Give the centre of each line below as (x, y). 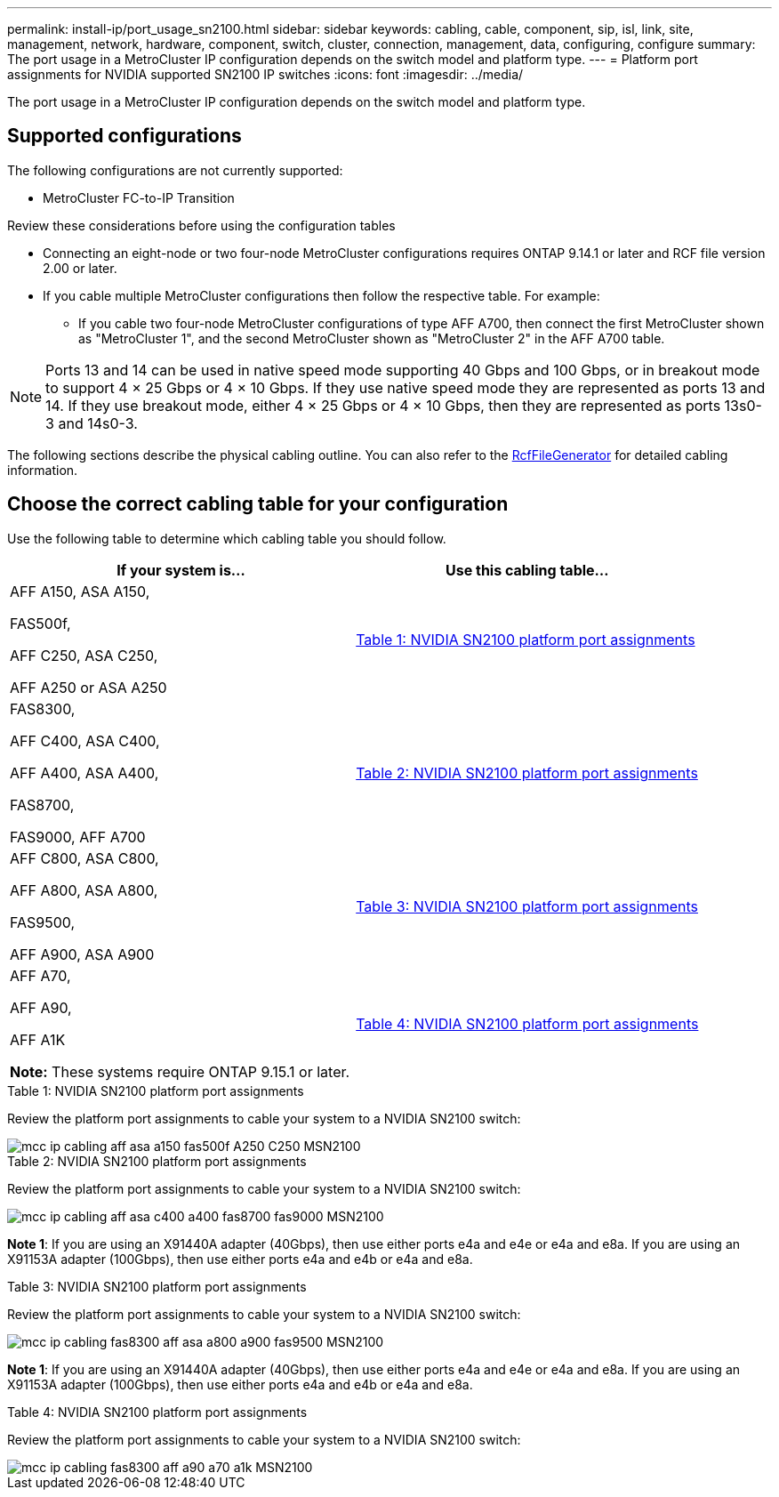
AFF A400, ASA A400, (84, 773)
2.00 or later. (80, 268)
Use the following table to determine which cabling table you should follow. (227, 538)
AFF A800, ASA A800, (84, 890)
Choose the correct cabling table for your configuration (258, 504)
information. (43, 470)
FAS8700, (42, 805)
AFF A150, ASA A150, (80, 591)
